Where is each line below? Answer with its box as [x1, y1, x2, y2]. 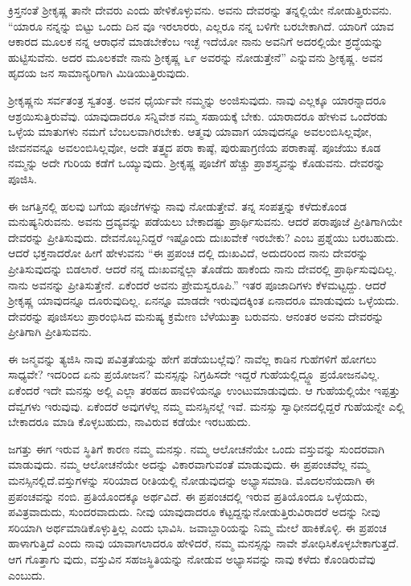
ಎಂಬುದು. [8, 566, 46, 583]
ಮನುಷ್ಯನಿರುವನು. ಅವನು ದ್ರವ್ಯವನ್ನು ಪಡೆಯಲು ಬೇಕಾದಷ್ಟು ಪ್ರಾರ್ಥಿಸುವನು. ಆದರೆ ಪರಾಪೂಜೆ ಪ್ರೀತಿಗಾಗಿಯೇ [8, 213, 403, 230]
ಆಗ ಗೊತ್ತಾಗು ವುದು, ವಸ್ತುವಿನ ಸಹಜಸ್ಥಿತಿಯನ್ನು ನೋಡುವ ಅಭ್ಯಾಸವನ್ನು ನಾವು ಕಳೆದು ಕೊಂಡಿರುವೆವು [8, 551, 376, 567]
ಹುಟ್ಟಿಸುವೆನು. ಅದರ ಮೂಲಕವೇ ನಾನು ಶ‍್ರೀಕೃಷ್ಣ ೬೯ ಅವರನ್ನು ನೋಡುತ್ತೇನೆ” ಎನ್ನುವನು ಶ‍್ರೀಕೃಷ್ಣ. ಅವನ [8, 48, 383, 65]
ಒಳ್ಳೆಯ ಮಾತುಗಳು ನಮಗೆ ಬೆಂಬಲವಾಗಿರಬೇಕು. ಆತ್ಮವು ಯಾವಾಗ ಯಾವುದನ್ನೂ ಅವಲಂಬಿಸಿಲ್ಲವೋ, [8, 123, 372, 140]
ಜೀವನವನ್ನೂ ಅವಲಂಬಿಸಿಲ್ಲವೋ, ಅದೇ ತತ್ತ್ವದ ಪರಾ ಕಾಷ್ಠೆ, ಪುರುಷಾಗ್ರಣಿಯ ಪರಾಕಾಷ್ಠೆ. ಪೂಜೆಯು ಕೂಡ [8, 138, 381, 155]
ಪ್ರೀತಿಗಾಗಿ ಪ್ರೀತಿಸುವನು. [8, 323, 92, 340]
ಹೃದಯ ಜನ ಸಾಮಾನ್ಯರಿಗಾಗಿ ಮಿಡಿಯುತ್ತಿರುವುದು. [8, 64, 190, 81]
